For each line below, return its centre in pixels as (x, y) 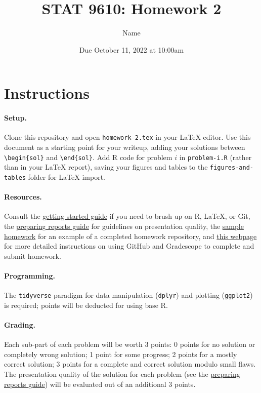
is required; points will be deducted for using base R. (86, 305)
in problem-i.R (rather (215, 157)
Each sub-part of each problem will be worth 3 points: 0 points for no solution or (130, 344)
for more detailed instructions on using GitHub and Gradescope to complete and (129, 246)
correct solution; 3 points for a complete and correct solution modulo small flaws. (130, 364)
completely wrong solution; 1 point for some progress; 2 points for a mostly (121, 354)
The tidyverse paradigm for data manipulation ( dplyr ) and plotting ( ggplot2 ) (128, 295)
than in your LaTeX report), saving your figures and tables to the (106, 167)
